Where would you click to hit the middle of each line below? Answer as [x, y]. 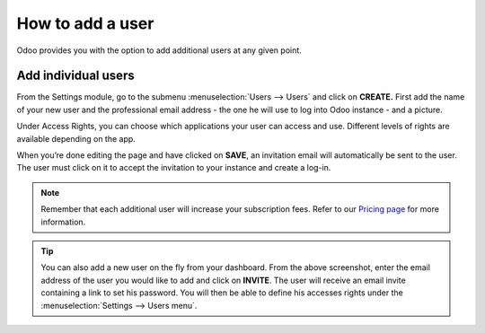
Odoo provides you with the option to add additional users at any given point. [159, 50]
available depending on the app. [76, 138]
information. [63, 222]
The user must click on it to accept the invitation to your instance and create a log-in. [174, 168]
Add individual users [75, 76]
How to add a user [85, 23]
